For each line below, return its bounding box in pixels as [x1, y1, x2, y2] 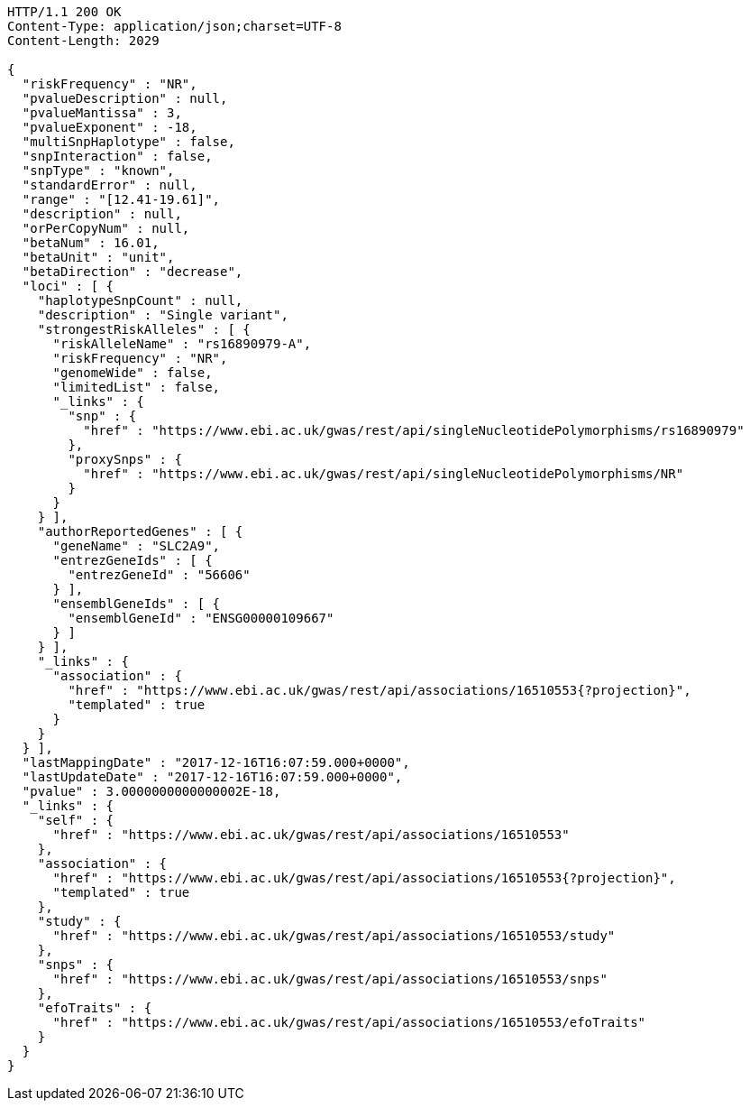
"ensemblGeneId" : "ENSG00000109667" [68, 611, 334, 625]
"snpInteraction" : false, [22, 149, 213, 163]
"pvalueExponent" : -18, [22, 120, 197, 134]
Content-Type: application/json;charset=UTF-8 [7, 19, 342, 33]
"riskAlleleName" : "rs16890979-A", [52, 337, 312, 351]
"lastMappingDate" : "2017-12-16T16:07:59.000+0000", [22, 755, 410, 770]
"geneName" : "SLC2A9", [52, 539, 221, 553]
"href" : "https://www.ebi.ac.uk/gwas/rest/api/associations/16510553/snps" [52, 972, 608, 986]
